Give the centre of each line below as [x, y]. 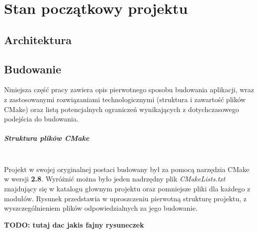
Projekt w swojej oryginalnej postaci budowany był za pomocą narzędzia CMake [127, 169]
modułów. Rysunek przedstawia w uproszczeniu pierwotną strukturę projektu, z [126, 198]
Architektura [38, 39]
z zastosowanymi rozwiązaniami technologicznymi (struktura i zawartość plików [125, 99]
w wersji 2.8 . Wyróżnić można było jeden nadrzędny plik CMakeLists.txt [115, 179]
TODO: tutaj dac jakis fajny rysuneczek [74, 224]
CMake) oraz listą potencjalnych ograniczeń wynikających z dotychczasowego [122, 109]
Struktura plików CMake [47, 138]
